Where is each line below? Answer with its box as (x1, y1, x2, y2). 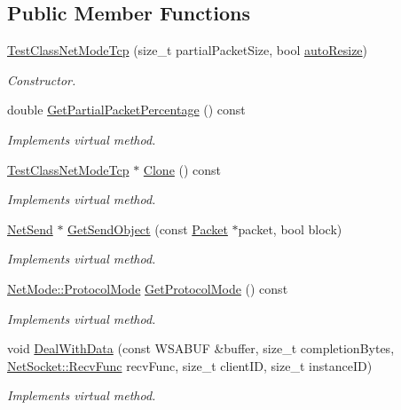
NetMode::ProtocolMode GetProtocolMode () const (7, 279, 288, 297)
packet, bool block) (238, 219, 342, 238)
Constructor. (7, 70, 76, 89)
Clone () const (143, 160, 222, 178)
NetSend (7, 219, 53, 238)
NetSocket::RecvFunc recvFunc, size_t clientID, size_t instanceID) (7, 356, 373, 375)
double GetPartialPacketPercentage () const (7, 100, 246, 119)
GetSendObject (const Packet (67, 219, 228, 238)
